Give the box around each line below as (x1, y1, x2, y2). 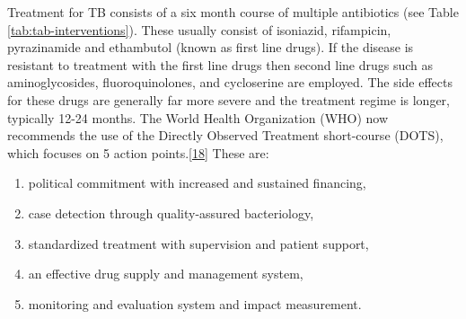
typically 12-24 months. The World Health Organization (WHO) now (7, 108, 389, 127)
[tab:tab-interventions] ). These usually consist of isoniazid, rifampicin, (7, 20, 391, 39)
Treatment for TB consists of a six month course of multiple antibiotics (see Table (7, 3, 459, 21)
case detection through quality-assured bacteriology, (28, 203, 314, 222)
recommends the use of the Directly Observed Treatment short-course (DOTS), (7, 126, 444, 145)
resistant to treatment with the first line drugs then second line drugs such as (7, 55, 434, 74)
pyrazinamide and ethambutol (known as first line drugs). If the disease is (7, 38, 414, 57)
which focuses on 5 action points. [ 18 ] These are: (7, 143, 269, 162)
